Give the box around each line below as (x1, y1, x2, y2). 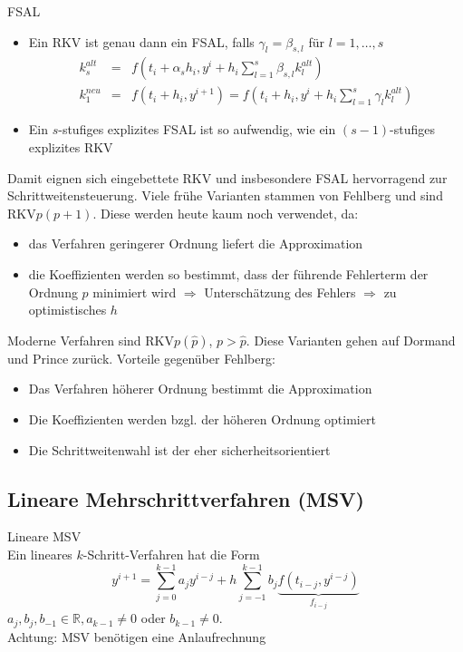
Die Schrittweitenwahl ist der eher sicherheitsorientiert (28, 440, 331, 459)
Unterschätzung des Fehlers (204, 282, 356, 301)
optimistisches (28, 300, 107, 319)
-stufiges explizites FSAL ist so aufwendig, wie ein (58, 120, 336, 139)
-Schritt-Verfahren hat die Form (82, 544, 260, 563)
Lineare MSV (7, 527, 82, 546)
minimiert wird (92, 282, 177, 301)
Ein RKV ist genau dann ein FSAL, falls (28, 32, 255, 51)
